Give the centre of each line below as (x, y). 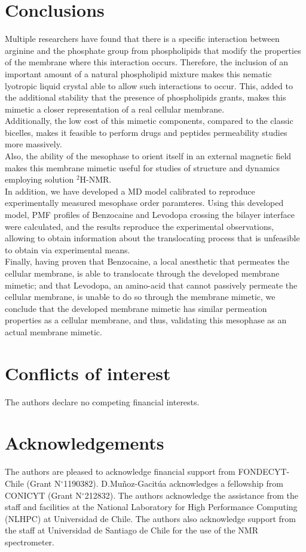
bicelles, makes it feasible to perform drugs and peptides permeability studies (146, 132)
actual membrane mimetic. (53, 331)
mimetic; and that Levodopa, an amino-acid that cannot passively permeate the (151, 285)
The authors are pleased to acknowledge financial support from (120, 471)
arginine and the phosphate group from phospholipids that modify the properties (153, 50)
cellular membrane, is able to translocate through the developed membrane (142, 273)
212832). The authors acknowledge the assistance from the (192, 495)
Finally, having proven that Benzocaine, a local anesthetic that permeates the (147, 261)
